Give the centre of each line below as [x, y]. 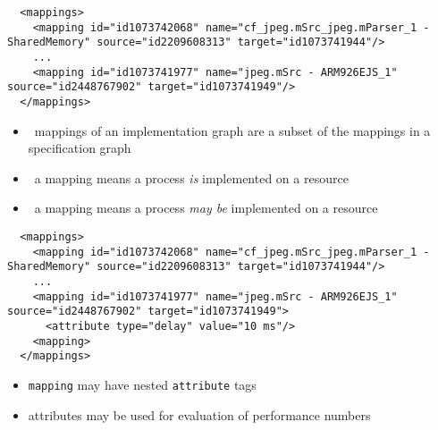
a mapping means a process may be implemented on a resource [206, 208]
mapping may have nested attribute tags [142, 384]
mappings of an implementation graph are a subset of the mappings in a [232, 130]
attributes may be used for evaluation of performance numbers [199, 414]
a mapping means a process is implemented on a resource [191, 177]
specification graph [80, 148]
